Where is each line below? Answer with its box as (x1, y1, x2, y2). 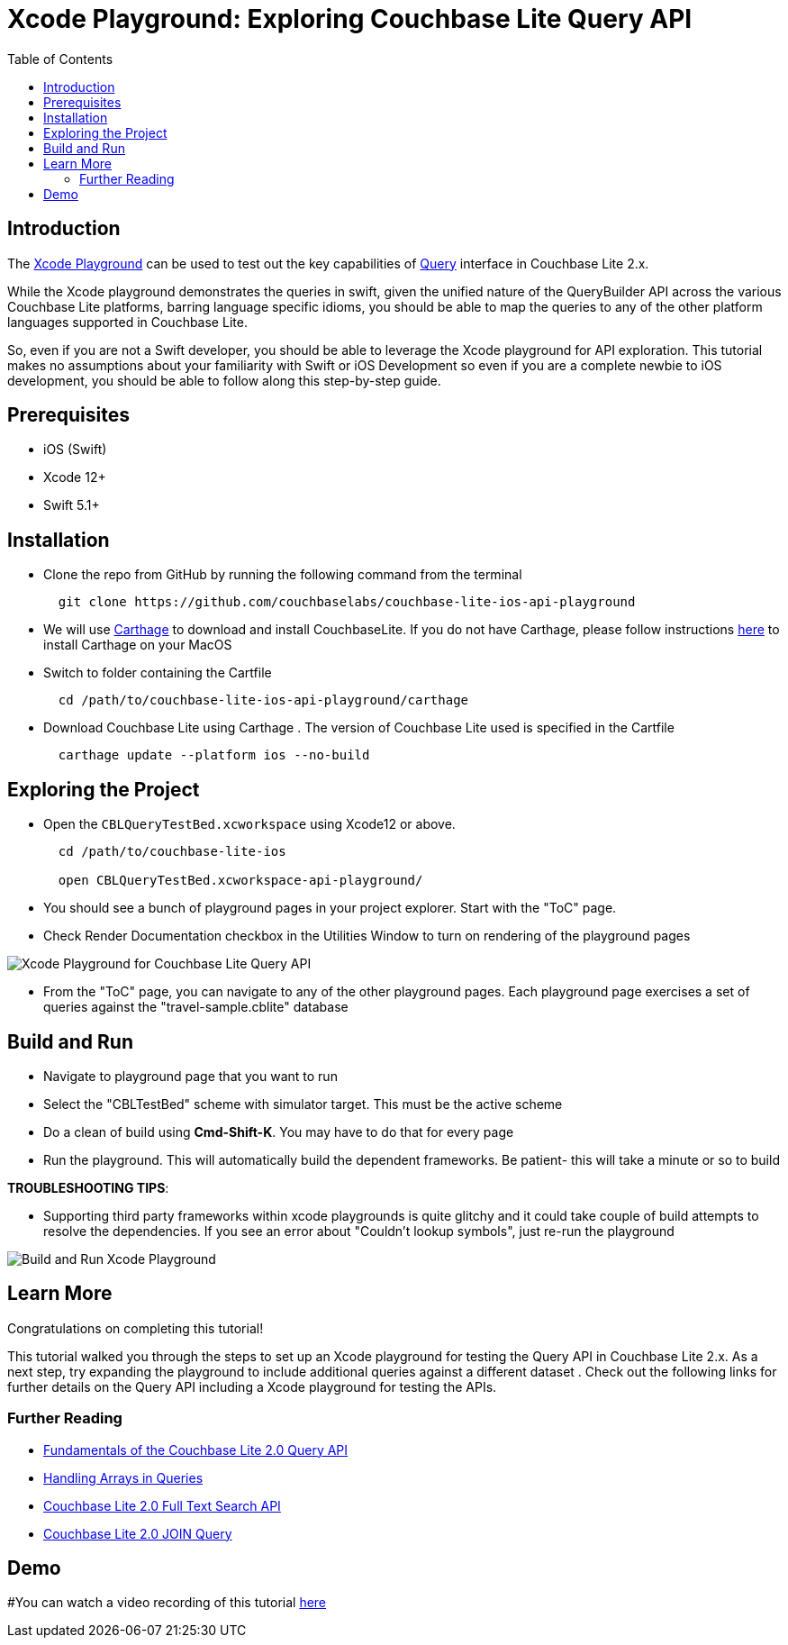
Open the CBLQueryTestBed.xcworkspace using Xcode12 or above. (43, 816, 456, 832)
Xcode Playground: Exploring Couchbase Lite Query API (7, 4, 693, 34)
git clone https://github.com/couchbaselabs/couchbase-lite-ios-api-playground (58, 595, 636, 610)
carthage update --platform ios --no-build (58, 748, 370, 763)
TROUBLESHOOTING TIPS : (7, 1179, 169, 1195)
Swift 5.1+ (43, 497, 100, 513)
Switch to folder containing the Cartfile (43, 665, 272, 681)
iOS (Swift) (43, 441, 107, 458)
